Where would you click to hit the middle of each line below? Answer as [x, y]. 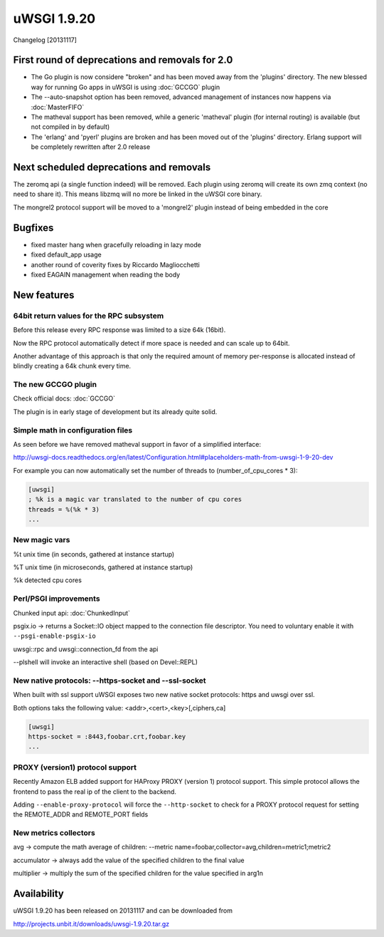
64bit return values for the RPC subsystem [89, 316]
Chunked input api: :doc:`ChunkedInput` [72, 613]
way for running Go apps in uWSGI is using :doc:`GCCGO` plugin [126, 87]
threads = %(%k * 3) [64, 509]
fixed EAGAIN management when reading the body [106, 274]
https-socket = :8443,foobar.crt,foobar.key [107, 737]
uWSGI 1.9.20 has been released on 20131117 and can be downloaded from [123, 911]
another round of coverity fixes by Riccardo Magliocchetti [116, 264]
